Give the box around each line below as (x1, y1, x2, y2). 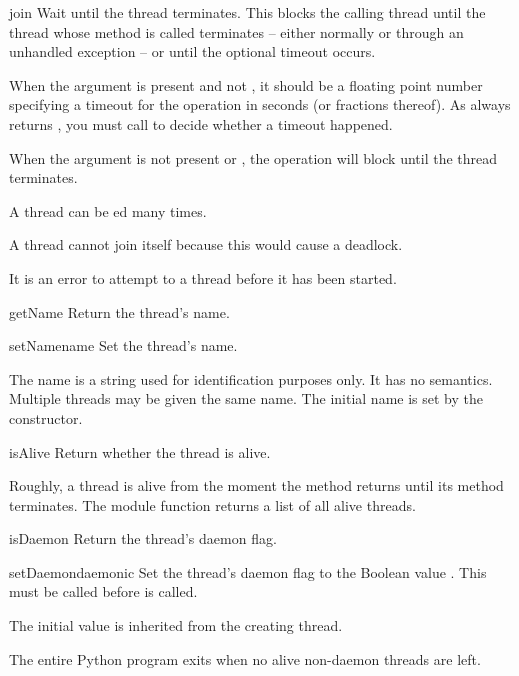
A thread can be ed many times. (9, 200, 207, 221)
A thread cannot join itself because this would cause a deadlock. (9, 234, 403, 255)
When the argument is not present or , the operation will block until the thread (9, 147, 498, 168)
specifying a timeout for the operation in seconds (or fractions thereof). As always (9, 94, 511, 115)
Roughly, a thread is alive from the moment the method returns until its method (9, 475, 504, 496)
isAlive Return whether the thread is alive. (9, 441, 271, 462)
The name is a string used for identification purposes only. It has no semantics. (9, 368, 493, 389)
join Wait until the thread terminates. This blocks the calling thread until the (9, 2, 486, 22)
